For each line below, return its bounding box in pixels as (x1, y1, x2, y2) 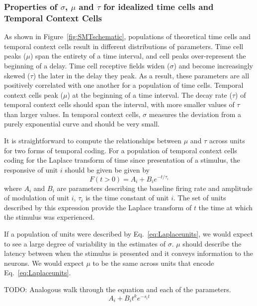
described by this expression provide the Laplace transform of (4, 202, 192, 212)
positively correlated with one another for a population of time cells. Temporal (4, 80, 244, 90)
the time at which (198, 202, 253, 212)
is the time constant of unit (86, 192, 169, 203)
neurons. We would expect (4, 257, 84, 268)
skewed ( (4, 70, 30, 80)
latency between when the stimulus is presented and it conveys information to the (4, 248, 253, 258)
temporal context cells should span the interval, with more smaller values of (4, 99, 235, 110)
